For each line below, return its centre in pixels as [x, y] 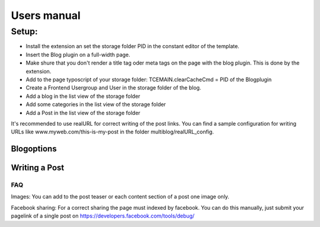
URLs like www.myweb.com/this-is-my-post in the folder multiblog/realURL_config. [113, 132]
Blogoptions [34, 149]
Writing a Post [38, 168]
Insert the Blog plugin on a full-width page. [78, 55]
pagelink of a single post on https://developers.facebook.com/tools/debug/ [103, 216]
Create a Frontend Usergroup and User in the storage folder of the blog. [113, 88]
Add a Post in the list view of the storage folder [83, 113]
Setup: [24, 31]
